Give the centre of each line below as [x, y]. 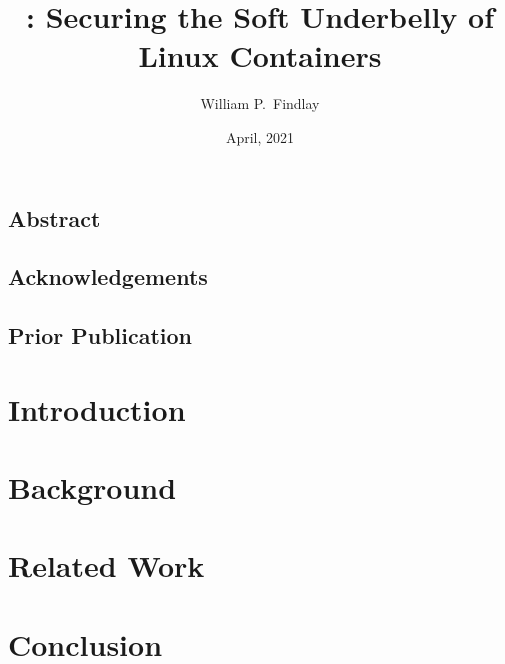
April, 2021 [260, 136]
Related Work [106, 565]
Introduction [97, 408]
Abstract [54, 217]
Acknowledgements [108, 276]
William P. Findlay [260, 103]
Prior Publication [100, 335]
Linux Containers [260, 55]
